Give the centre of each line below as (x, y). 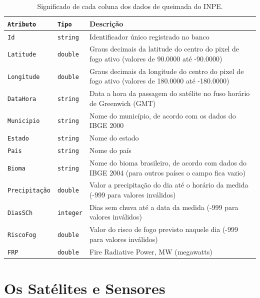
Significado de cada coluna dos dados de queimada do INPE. (130, 6)
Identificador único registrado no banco (149, 36)
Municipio (24, 121)
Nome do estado (114, 138)
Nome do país (110, 150)
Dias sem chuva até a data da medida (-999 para (164, 207)
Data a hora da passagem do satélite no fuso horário (170, 93)
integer (70, 213)
